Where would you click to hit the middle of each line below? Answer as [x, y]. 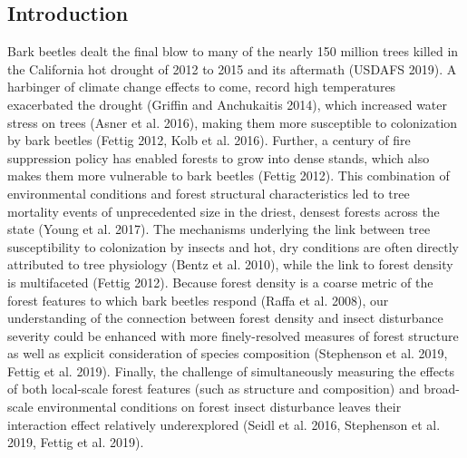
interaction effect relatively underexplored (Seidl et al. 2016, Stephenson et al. [224, 424]
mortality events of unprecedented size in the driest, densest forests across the [224, 211]
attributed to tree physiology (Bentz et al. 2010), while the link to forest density [230, 264]
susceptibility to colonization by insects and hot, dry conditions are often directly [233, 246]
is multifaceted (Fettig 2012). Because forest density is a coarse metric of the [220, 282]
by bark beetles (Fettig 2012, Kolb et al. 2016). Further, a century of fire [209, 140]
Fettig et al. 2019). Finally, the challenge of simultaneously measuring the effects [231, 370]
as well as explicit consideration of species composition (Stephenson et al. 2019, [228, 353]
